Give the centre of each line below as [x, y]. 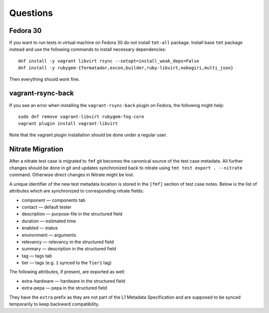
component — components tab [54, 200]
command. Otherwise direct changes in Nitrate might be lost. [72, 175]
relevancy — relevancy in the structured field [68, 242]
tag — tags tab [37, 256]
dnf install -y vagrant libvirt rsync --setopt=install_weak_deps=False [109, 61]
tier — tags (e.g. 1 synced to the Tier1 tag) [67, 263]
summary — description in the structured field [69, 249]
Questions [31, 13]
